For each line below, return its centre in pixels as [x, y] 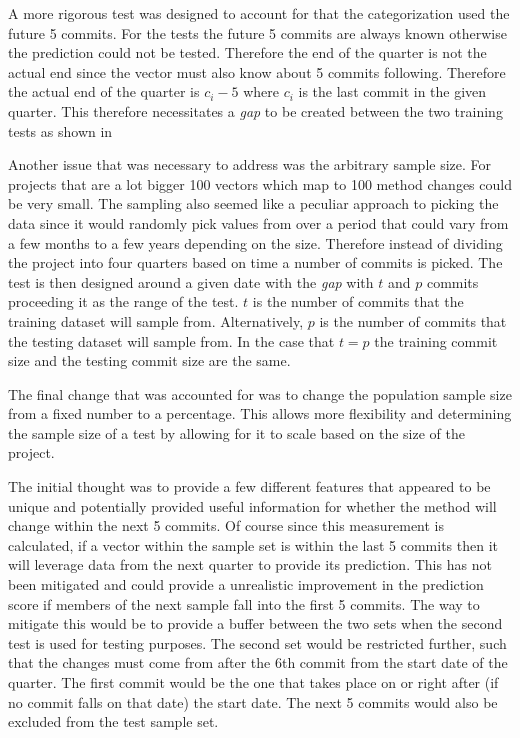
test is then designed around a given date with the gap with [191, 281]
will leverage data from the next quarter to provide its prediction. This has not [250, 564]
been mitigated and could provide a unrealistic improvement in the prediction [246, 584]
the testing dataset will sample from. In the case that [171, 340]
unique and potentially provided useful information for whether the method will [252, 505]
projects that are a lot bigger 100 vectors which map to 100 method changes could [260, 183]
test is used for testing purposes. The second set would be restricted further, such [257, 642]
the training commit [436, 340]
